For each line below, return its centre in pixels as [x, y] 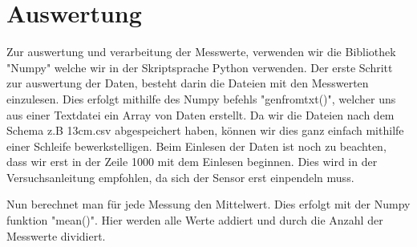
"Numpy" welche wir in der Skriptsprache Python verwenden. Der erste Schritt [200, 67]
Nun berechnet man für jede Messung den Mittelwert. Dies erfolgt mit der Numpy [208, 204]
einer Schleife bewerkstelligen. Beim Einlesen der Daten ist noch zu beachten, [196, 146]
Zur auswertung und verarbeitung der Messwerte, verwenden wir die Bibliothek [201, 52]
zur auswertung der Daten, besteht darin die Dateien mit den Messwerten [188, 83]
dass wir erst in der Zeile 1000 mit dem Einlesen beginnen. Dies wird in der [192, 162]
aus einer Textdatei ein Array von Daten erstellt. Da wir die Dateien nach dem [200, 114]
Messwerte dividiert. [56, 235]
